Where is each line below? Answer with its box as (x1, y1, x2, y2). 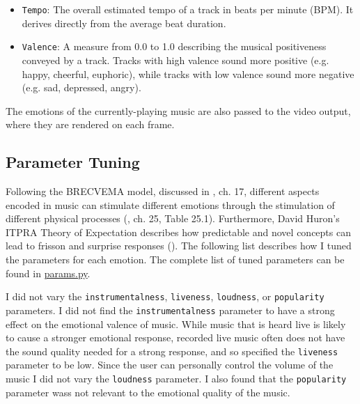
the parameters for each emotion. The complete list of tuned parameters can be (6, 252, 345, 267)
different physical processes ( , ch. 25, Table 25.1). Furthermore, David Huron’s (6, 211, 340, 226)
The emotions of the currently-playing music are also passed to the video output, (6, 103, 351, 118)
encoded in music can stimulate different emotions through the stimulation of (6, 197, 335, 212)
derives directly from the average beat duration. (22, 15, 226, 30)
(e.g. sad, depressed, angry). (22, 80, 141, 95)
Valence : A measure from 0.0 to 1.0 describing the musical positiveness (22, 39, 327, 54)
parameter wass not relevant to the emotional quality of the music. (6, 384, 290, 399)
